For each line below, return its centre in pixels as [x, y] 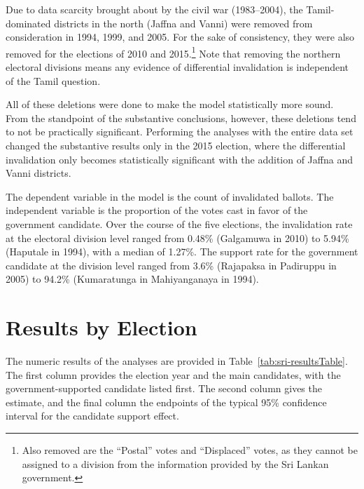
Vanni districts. [38, 173]
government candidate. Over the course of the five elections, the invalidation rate [179, 223]
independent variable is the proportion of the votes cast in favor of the [157, 210]
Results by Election [101, 327]
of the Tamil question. [53, 80]
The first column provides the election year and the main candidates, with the [173, 374]
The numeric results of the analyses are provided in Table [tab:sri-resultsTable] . [177, 361]
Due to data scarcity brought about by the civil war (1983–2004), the [154, 9]
